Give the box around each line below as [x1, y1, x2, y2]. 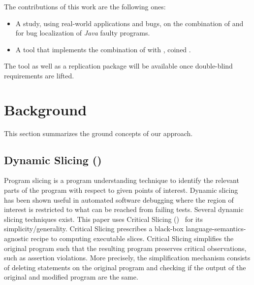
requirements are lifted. [4, 70, 74, 80]
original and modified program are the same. [4, 272, 138, 282]
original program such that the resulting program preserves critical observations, [4, 243, 247, 253]
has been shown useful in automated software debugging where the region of [4, 194, 234, 205]
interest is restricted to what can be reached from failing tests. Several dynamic [4, 204, 244, 214]
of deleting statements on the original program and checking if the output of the [4, 262, 246, 272]
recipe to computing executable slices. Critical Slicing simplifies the [31, 233, 234, 244]
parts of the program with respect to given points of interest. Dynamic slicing [4, 185, 238, 195]
